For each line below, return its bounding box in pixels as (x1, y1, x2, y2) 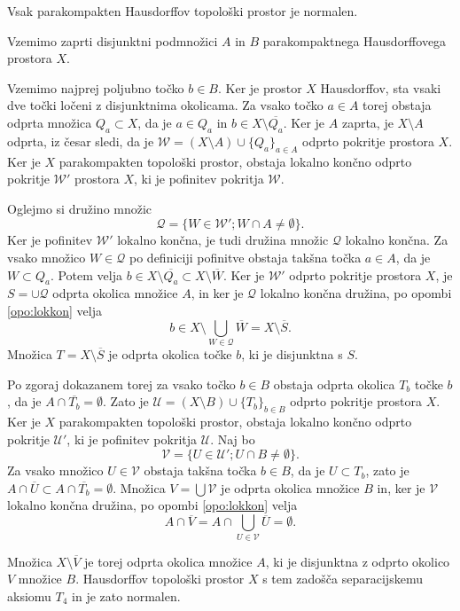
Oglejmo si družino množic (7, 199, 152, 217)
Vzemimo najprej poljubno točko (7, 78, 184, 97)
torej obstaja (363, 96, 432, 114)
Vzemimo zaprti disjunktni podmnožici (7, 31, 218, 50)
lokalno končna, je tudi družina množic (117, 231, 329, 249)
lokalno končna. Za (345, 231, 448, 249)
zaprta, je (341, 113, 394, 131)
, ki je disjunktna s (241, 345, 343, 364)
